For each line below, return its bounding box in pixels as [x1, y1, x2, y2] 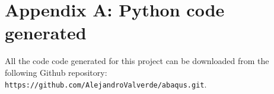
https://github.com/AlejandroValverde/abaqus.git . [5, 78, 207, 90]
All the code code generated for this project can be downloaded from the [5, 55, 269, 67]
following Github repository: [5, 66, 107, 78]
